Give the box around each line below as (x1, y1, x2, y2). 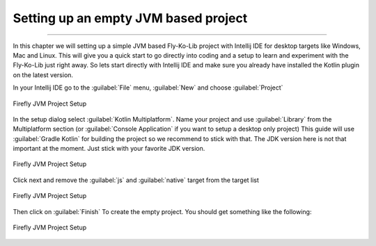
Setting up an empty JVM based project (13, 10, 248, 26)
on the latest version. (13, 70, 73, 79)
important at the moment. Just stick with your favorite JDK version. (13, 145, 205, 153)
